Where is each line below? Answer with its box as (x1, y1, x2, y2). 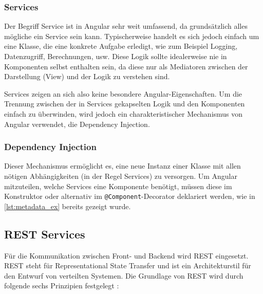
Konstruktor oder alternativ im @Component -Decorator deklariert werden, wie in (4, 191, 255, 201)
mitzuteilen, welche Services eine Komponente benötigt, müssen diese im (4, 180, 232, 191)
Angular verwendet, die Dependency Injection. (4, 118, 150, 129)
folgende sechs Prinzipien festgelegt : (4, 280, 119, 291)
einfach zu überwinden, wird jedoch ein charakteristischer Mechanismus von (4, 108, 243, 119)
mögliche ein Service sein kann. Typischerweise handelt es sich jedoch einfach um (4, 30, 259, 41)
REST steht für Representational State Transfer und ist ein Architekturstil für (4, 260, 251, 271)
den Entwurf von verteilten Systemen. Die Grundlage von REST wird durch (4, 270, 243, 281)
